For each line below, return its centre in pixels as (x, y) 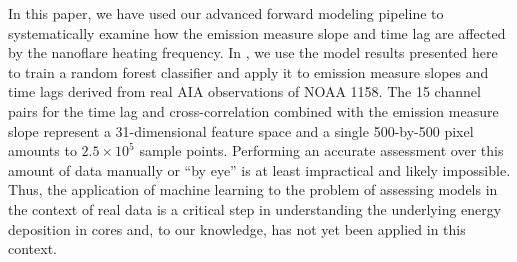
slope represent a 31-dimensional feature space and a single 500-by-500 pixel (241, 130)
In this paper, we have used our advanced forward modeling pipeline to (226, 13)
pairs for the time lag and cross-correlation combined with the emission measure (253, 110)
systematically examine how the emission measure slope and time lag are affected (257, 32)
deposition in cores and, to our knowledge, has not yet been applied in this (237, 228)
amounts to (42, 150)
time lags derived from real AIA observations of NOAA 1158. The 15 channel (244, 91)
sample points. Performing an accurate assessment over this (321, 150)
